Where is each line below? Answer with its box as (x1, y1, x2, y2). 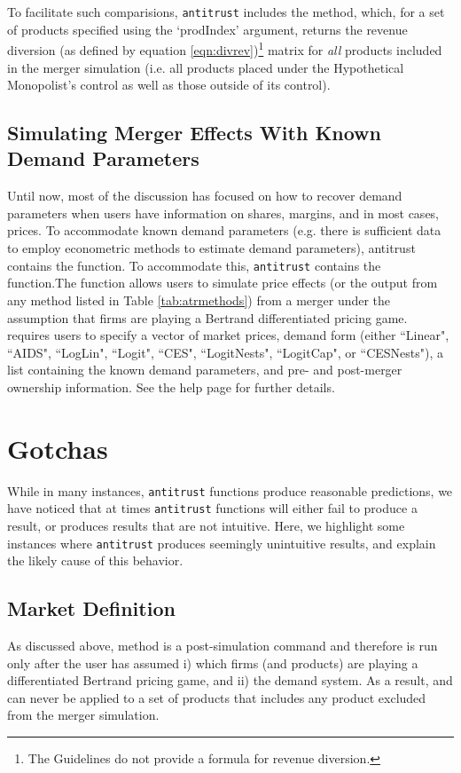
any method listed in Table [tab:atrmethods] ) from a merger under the (7, 290, 391, 309)
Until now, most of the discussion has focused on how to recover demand (7, 186, 402, 205)
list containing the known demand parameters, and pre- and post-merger (7, 360, 402, 379)
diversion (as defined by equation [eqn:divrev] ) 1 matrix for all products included (7, 38, 442, 59)
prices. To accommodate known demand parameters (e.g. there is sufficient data (7, 221, 441, 240)
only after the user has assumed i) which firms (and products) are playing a (7, 653, 418, 672)
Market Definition (7, 595, 176, 622)
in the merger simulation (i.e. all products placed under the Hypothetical (7, 58, 404, 76)
